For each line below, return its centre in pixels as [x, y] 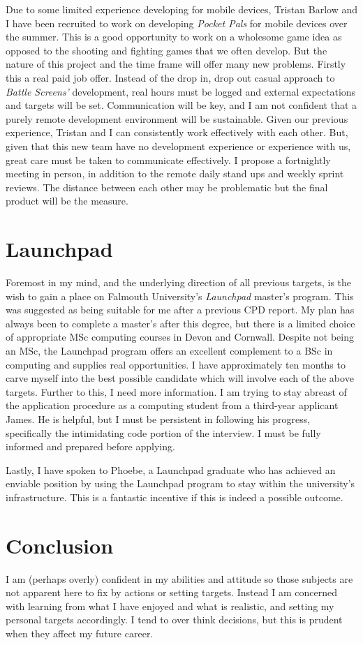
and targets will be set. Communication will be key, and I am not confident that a [181, 105]
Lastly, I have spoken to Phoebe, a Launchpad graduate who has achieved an [171, 469]
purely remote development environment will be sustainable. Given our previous [177, 118]
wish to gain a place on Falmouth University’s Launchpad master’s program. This [180, 296]
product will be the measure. [67, 201]
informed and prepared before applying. [90, 446]
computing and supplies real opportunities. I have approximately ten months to [176, 364]
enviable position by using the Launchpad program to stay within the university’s [180, 483]
